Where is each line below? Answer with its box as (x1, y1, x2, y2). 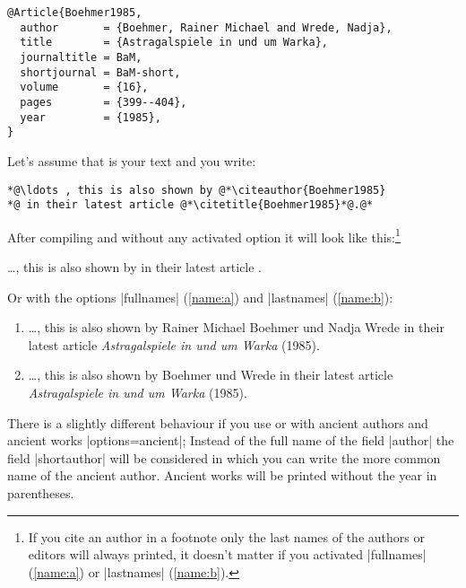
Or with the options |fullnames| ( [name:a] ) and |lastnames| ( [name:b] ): (7, 287, 393, 306)
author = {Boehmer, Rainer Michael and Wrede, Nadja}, (20, 21, 393, 34)
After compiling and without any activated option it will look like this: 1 (7, 224, 401, 246)
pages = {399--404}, (20, 95, 187, 109)
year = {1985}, (20, 110, 161, 124)
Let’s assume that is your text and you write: (7, 151, 256, 170)
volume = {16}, (20, 81, 149, 94)
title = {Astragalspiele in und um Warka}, (20, 36, 328, 49)
